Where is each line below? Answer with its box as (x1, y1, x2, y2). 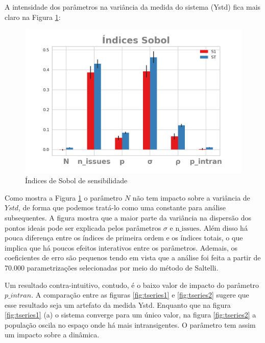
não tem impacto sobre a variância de (132, 192, 250, 203)
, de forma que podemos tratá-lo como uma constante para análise (18, 202, 226, 213)
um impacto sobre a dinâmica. (5, 329, 100, 340)
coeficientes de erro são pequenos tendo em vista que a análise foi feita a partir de (5, 252, 261, 263)
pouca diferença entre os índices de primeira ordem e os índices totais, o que (5, 232, 243, 243)
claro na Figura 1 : (5, 11, 61, 22)
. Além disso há (199, 222, 248, 233)
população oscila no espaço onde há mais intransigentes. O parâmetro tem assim (5, 319, 256, 330)
